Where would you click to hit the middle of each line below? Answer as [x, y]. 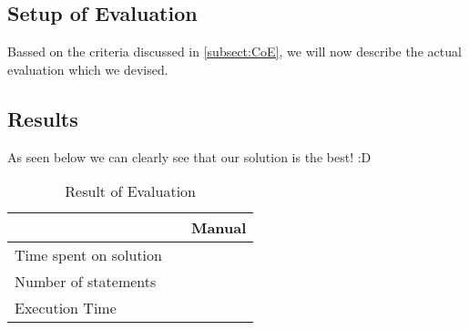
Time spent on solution [88, 255]
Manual [219, 228]
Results [43, 118]
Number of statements [86, 282]
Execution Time [66, 308]
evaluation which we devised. [88, 69]
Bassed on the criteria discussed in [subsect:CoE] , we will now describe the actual [234, 52]
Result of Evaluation [131, 191]
